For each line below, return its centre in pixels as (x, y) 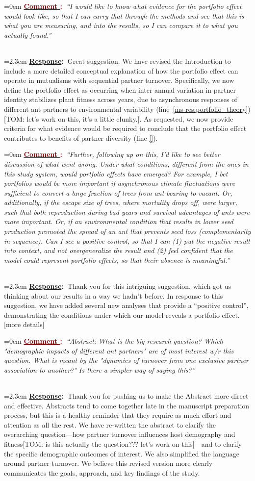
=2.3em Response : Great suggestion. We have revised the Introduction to (117, 61)
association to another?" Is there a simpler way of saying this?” (100, 369)
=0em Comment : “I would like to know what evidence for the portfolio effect (123, 6)
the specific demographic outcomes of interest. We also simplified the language (122, 453)
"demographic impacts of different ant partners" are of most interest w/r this (119, 350)
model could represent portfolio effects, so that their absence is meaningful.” (117, 260)
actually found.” (28, 35)
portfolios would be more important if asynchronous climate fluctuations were (120, 183)
